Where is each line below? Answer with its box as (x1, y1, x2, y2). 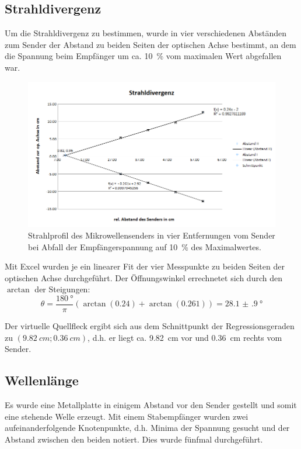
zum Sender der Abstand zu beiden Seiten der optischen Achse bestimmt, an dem (5, 38, 296, 50)
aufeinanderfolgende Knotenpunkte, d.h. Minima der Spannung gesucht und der (5, 422, 290, 434)
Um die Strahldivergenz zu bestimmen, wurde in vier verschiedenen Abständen (5, 27, 287, 39)
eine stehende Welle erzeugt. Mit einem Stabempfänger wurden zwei (5, 410, 249, 422)
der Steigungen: (34, 283, 90, 295)
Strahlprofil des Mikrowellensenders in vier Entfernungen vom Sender (28, 229, 275, 241)
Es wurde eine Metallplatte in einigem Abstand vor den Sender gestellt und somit (5, 398, 297, 410)
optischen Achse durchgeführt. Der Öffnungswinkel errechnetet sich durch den (5, 271, 282, 284)
